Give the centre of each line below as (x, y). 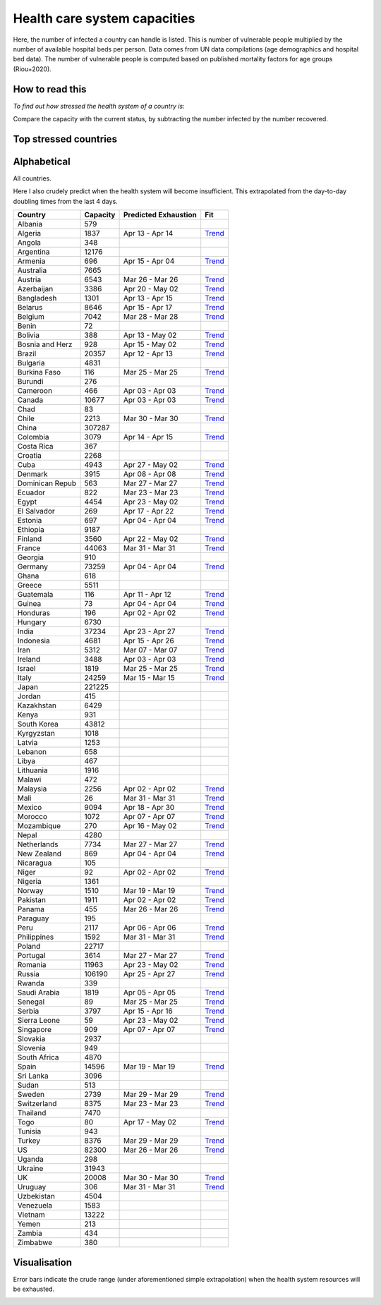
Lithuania (33, 770)
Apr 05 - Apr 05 (150, 993)
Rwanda (31, 983)
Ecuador (31, 492)
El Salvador (36, 511)
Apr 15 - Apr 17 (148, 308)
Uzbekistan (36, 1196)
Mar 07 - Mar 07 (150, 650)
